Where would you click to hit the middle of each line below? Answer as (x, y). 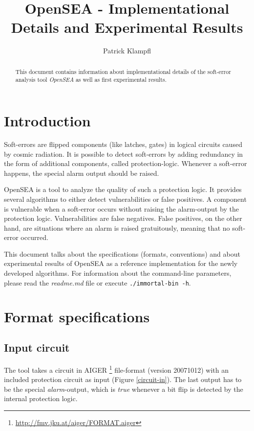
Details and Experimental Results (127, 27)
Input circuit (37, 347)
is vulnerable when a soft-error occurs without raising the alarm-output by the (121, 208)
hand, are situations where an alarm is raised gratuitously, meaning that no (117, 227)
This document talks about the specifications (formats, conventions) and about (122, 253)
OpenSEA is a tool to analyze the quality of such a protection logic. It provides (123, 189)
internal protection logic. (41, 398)
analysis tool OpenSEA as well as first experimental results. (91, 80)
